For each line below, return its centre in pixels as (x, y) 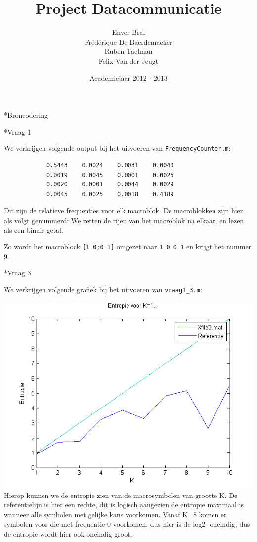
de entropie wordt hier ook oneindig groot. (68, 533)
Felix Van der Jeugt (128, 61)
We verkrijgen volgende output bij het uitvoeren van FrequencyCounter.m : (117, 148)
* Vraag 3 (18, 273)
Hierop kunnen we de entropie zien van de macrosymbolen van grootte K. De (121, 495)
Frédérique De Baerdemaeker (128, 41)
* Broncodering (26, 115)
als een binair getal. (34, 230)
